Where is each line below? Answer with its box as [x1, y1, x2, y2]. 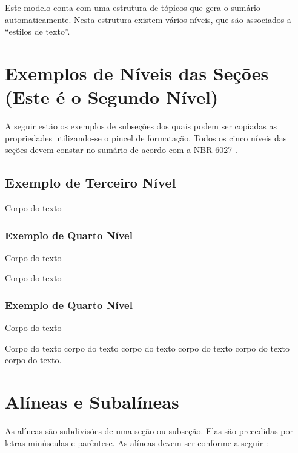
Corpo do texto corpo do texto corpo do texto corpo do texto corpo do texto [5, 341, 290, 354]
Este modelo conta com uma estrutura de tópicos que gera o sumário [5, 1, 260, 13]
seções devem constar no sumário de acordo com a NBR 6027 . [5, 143, 237, 156]
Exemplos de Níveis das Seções [5, 60, 269, 85]
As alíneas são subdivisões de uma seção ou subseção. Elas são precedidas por [5, 424, 293, 437]
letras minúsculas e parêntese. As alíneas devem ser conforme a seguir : [5, 436, 268, 449]
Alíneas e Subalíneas [5, 389, 179, 414]
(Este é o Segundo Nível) [5, 84, 219, 109]
